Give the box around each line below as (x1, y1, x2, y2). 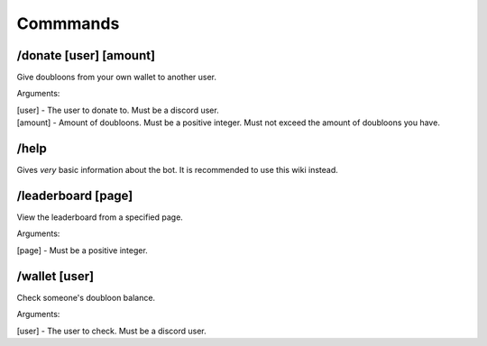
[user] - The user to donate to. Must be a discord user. (16, 105, 220, 115)
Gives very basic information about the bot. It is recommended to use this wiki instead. (16, 165, 338, 176)
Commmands (16, 14, 120, 33)
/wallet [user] (16, 269, 95, 284)
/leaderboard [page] (16, 187, 133, 203)
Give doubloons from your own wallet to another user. (16, 72, 216, 83)
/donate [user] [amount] (16, 48, 156, 63)
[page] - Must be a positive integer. (16, 244, 148, 256)
